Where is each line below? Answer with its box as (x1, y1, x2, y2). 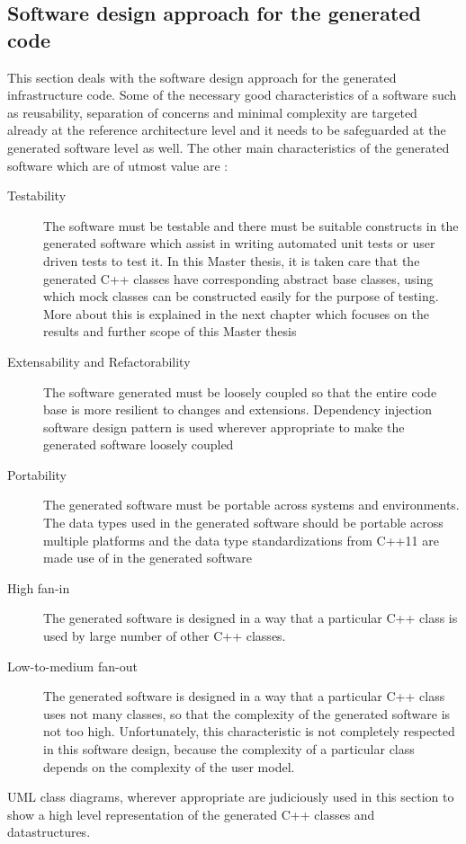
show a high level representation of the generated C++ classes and (7, 804, 375, 823)
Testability (7, 186, 67, 205)
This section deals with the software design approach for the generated (7, 67, 397, 86)
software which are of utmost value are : (7, 155, 229, 174)
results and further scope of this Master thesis (43, 322, 297, 341)
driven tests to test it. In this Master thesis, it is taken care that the (43, 251, 420, 270)
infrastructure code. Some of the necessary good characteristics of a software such (7, 85, 457, 104)
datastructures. (7, 822, 91, 841)
